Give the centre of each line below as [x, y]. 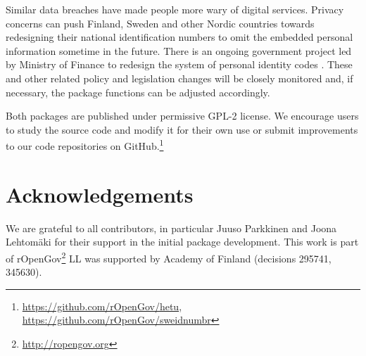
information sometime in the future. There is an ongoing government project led [179, 50]
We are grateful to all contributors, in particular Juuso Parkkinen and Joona [171, 228]
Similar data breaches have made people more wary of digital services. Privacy [175, 9]
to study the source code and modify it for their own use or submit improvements [182, 129]
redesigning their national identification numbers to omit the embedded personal [179, 37]
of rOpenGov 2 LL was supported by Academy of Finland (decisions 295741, [169, 257]
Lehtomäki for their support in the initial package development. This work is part [182, 242]
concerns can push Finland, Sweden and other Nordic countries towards [160, 23]
